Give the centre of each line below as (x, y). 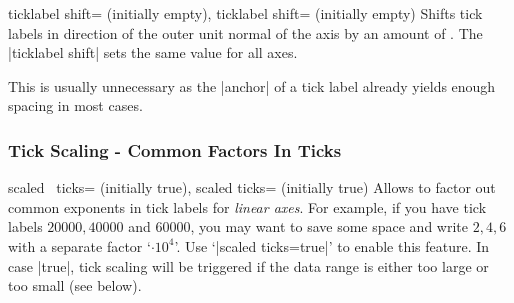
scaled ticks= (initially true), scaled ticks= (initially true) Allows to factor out (252, 187)
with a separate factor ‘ (79, 245)
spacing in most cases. (75, 105)
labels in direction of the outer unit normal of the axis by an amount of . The (245, 32)
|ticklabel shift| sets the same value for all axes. (153, 52)
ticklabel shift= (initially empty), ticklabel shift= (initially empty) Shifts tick (245, 13)
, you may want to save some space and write (329, 226)
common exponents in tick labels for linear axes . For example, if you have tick (247, 206)
